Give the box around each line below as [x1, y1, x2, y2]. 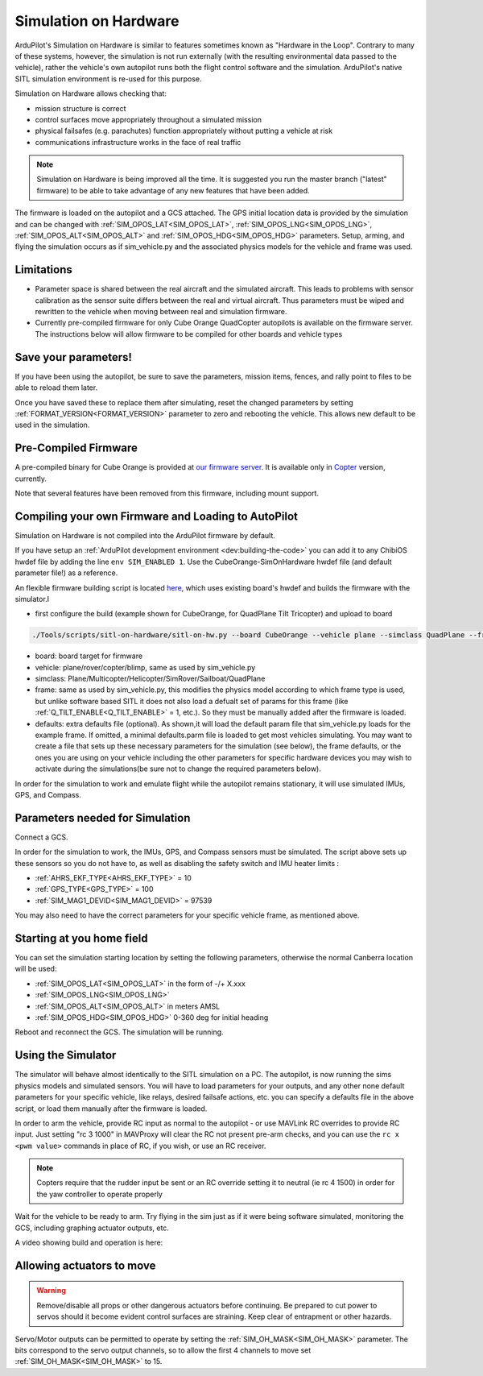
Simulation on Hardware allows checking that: [14, 89, 167, 98]
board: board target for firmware [35, 651, 143, 661]
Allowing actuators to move [14, 1258, 156, 1272]
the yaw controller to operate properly [36, 1189, 163, 1199]
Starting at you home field [14, 931, 148, 945]
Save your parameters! [14, 350, 133, 364]
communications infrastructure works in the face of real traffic [35, 137, 242, 147]
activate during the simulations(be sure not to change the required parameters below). [35, 764, 321, 773]
